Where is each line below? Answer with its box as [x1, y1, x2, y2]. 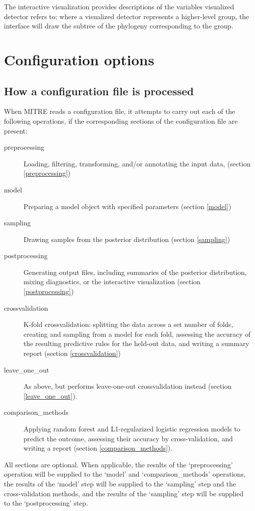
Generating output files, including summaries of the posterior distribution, [24, 267, 247, 277]
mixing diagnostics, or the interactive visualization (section [24, 276, 201, 287]
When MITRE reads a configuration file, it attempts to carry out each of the [4, 106, 235, 116]
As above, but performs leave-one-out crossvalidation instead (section [24, 381, 232, 391]
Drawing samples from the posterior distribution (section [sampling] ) [24, 234, 230, 244]
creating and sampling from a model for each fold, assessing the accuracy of [24, 328, 251, 339]
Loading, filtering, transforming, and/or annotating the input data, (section [24, 158, 251, 168]
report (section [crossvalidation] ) [24, 348, 121, 358]
